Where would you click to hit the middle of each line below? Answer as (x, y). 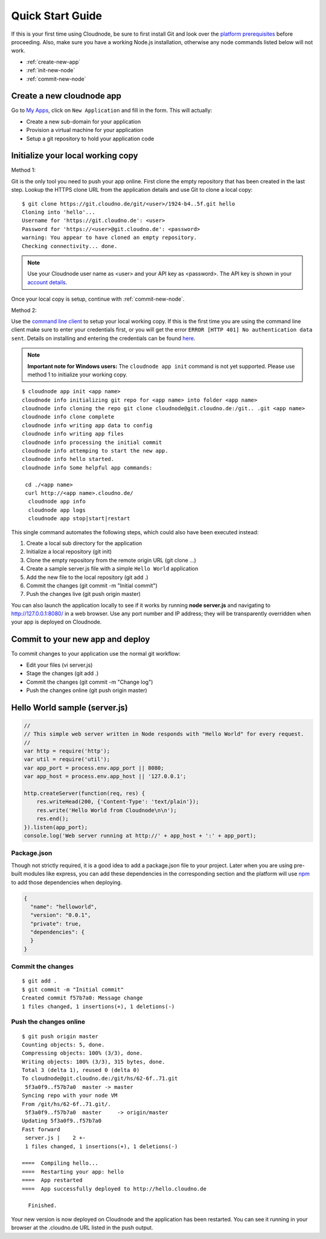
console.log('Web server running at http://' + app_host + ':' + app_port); (140, 836)
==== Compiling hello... (60, 1163)
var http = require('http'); (67, 751)
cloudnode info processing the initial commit (92, 442)
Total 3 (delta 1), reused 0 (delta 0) (81, 1070)
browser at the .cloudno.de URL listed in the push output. (82, 1228)
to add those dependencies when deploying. (67, 882)
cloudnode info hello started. (68, 459)
